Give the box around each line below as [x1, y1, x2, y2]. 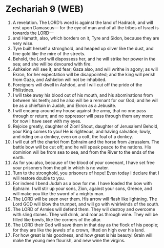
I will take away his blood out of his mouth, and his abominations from [12, 92, 153, 98]
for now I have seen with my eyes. [12, 118, 82, 124]
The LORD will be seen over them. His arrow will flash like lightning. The [12, 196, 158, 202]
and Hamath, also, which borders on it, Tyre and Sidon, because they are [12, 35, 160, 41]
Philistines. [12, 87, 35, 93]
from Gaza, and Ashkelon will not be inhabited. [12, 77, 107, 83]
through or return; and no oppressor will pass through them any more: [12, 113, 154, 119]
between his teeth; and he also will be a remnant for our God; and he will [12, 97, 159, 103]
